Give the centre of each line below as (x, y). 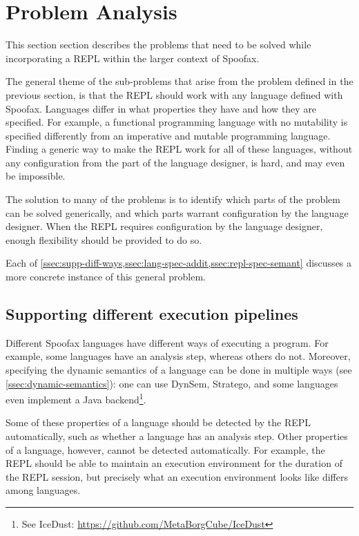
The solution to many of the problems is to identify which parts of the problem (173, 199)
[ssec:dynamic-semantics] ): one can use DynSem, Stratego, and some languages (172, 383)
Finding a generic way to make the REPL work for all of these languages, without (179, 149)
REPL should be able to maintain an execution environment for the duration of (174, 463)
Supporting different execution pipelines (152, 314)
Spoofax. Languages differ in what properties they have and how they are (161, 108)
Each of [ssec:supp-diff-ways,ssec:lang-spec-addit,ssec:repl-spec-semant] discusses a (179, 263)
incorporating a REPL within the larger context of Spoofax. (133, 58)
